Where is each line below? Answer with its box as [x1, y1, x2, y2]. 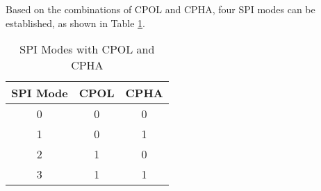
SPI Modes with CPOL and [19, 41, 155, 58]
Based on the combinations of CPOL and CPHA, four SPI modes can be [6, 2, 315, 16]
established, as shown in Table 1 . [6, 15, 145, 30]
